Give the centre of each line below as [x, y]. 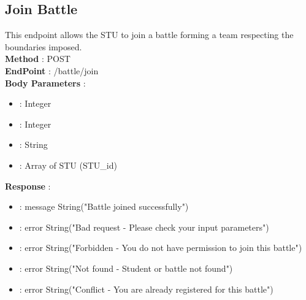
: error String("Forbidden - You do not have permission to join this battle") [161, 248]
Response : [28, 186]
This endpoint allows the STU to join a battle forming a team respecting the [149, 35]
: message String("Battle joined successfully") [104, 206]
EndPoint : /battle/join [52, 70]
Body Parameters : [45, 83]
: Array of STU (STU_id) [68, 165]
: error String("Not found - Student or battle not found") [126, 268]
